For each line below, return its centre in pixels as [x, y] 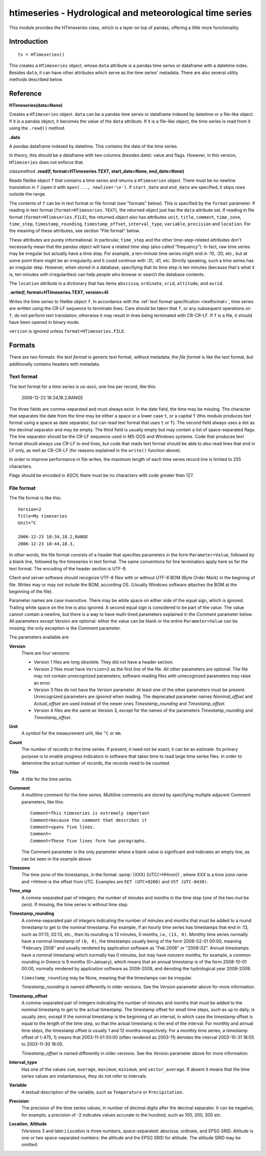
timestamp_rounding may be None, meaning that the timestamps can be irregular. [107, 978]
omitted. [30, 1145]
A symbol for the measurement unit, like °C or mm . [72, 733]
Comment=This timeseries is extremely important [90, 813]
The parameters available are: [39, 637]
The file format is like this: [35, 498]
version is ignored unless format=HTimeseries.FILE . [67, 331]
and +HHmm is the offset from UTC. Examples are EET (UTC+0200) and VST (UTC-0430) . [115, 881]
